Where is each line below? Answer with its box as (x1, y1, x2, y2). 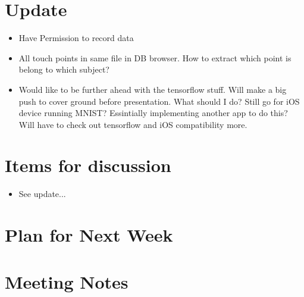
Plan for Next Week (5, 223, 173, 247)
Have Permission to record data (18, 32, 134, 44)
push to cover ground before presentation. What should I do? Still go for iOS (18, 95, 300, 107)
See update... (18, 187, 66, 200)
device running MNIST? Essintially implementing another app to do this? (18, 107, 288, 119)
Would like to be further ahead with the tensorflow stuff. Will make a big (18, 83, 287, 95)
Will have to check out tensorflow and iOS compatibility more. (18, 118, 247, 130)
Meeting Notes (5, 269, 129, 293)
